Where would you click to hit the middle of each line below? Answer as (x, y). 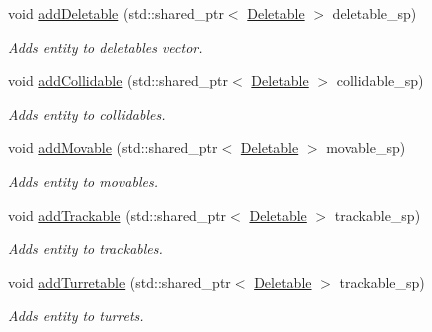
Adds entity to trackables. (85, 248)
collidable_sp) (380, 80)
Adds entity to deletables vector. (105, 46)
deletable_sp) (374, 13)
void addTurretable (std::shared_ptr (119, 281)
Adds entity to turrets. (76, 315)
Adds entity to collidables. (87, 113)
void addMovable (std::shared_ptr (113, 147)
